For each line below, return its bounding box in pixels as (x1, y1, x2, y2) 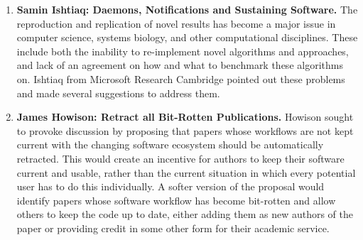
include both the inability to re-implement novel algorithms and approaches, (16, 43, 349, 58)
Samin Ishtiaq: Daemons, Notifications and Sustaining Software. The (16, 2, 358, 16)
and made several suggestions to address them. (16, 85, 220, 100)
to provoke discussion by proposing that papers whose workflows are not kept (16, 123, 354, 138)
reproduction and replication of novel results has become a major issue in (16, 16, 336, 31)
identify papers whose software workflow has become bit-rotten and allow (16, 192, 336, 207)
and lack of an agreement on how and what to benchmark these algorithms (16, 58, 343, 72)
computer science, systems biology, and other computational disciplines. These (16, 30, 358, 45)
